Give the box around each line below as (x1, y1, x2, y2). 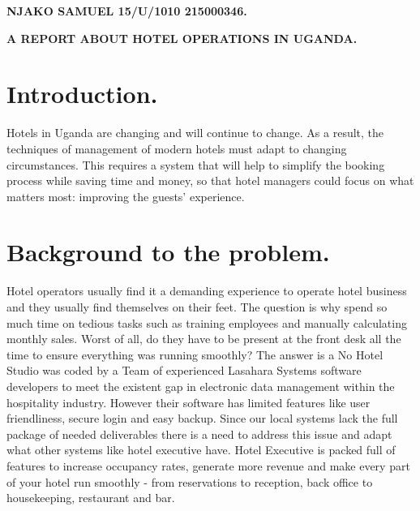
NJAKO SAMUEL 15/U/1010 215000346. (6, 2, 247, 19)
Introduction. (6, 77, 158, 110)
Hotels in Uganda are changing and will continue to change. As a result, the (6, 124, 384, 141)
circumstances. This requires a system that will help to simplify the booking (6, 156, 385, 173)
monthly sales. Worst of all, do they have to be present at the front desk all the (6, 330, 401, 347)
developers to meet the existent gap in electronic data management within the (6, 377, 395, 394)
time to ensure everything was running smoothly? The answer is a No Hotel (6, 346, 384, 363)
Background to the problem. (6, 235, 330, 268)
